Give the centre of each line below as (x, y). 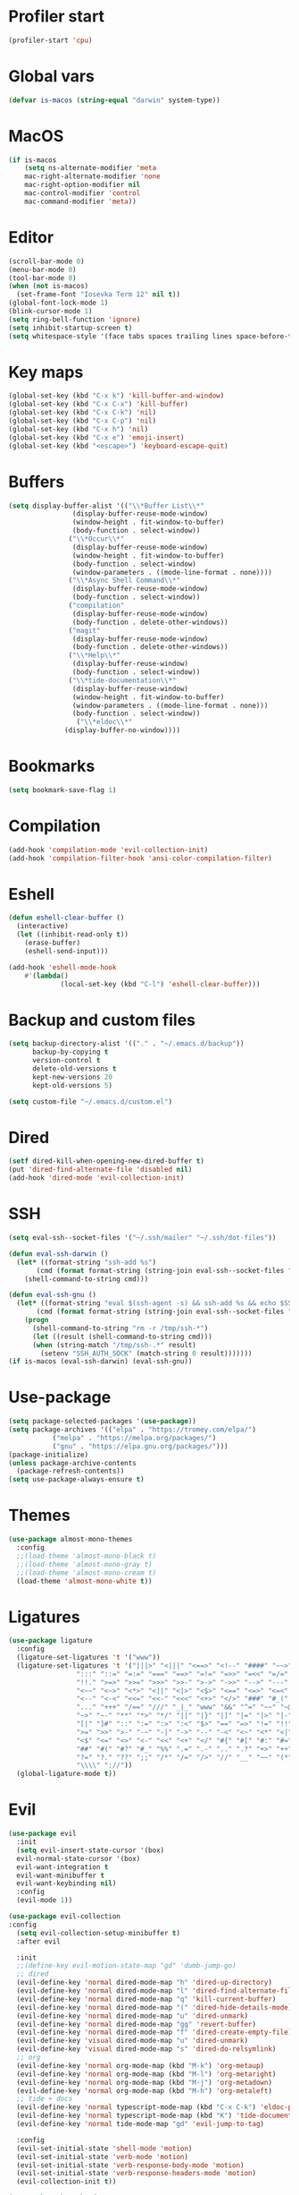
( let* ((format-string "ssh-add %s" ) (87, 1262)
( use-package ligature (50, 1641)
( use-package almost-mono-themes (71, 1540)
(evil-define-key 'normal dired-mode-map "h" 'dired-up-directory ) (145, 1983)
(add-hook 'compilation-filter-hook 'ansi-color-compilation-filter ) (141, 858)
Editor (31, 237)
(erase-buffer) (53, 943)
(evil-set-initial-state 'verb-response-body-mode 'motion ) (130, 2165)
